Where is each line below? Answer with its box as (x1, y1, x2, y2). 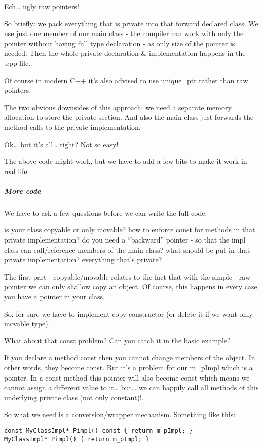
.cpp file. (4, 57, 31, 68)
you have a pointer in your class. (4, 291, 105, 302)
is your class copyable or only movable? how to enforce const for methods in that (4, 224, 255, 235)
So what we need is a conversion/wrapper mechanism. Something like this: (4, 409, 236, 420)
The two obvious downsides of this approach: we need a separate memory (4, 101, 232, 112)
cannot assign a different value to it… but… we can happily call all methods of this (4, 382, 259, 393)
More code (4, 185, 41, 196)
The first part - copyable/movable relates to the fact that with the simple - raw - (4, 271, 255, 282)
